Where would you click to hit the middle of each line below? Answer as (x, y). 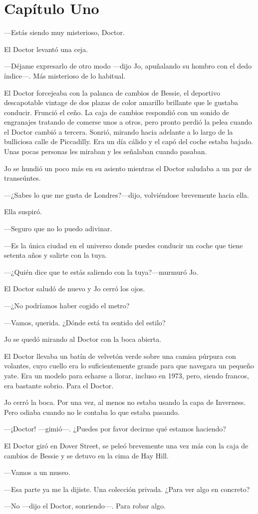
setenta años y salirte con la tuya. (56, 255)
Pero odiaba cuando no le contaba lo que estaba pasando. (92, 412)
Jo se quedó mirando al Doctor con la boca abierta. (83, 339)
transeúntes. (22, 178)
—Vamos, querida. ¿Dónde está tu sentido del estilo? (85, 322)
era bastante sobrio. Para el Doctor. (59, 385)
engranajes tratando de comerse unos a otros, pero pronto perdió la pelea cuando (128, 122)
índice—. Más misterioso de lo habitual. (65, 75)
